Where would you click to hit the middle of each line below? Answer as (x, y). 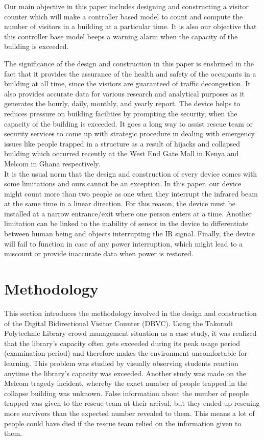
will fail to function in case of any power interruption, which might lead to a (124, 243)
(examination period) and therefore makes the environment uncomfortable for (126, 353)
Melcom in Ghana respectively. (52, 163)
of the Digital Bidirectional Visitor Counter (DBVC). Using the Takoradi (118, 323)
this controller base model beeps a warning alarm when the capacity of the (121, 36)
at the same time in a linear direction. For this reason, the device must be (120, 203)
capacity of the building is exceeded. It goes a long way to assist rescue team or (128, 123)
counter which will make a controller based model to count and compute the (124, 16)
